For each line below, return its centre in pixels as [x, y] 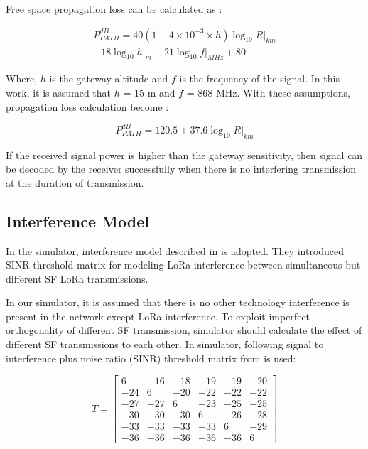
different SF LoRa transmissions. [77, 278]
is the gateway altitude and [109, 79]
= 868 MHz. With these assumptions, [268, 93]
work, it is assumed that [59, 93]
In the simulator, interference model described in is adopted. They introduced [175, 250]
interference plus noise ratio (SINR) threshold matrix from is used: [151, 358]
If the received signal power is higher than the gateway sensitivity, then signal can [184, 155]
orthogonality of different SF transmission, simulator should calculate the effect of [184, 330]
